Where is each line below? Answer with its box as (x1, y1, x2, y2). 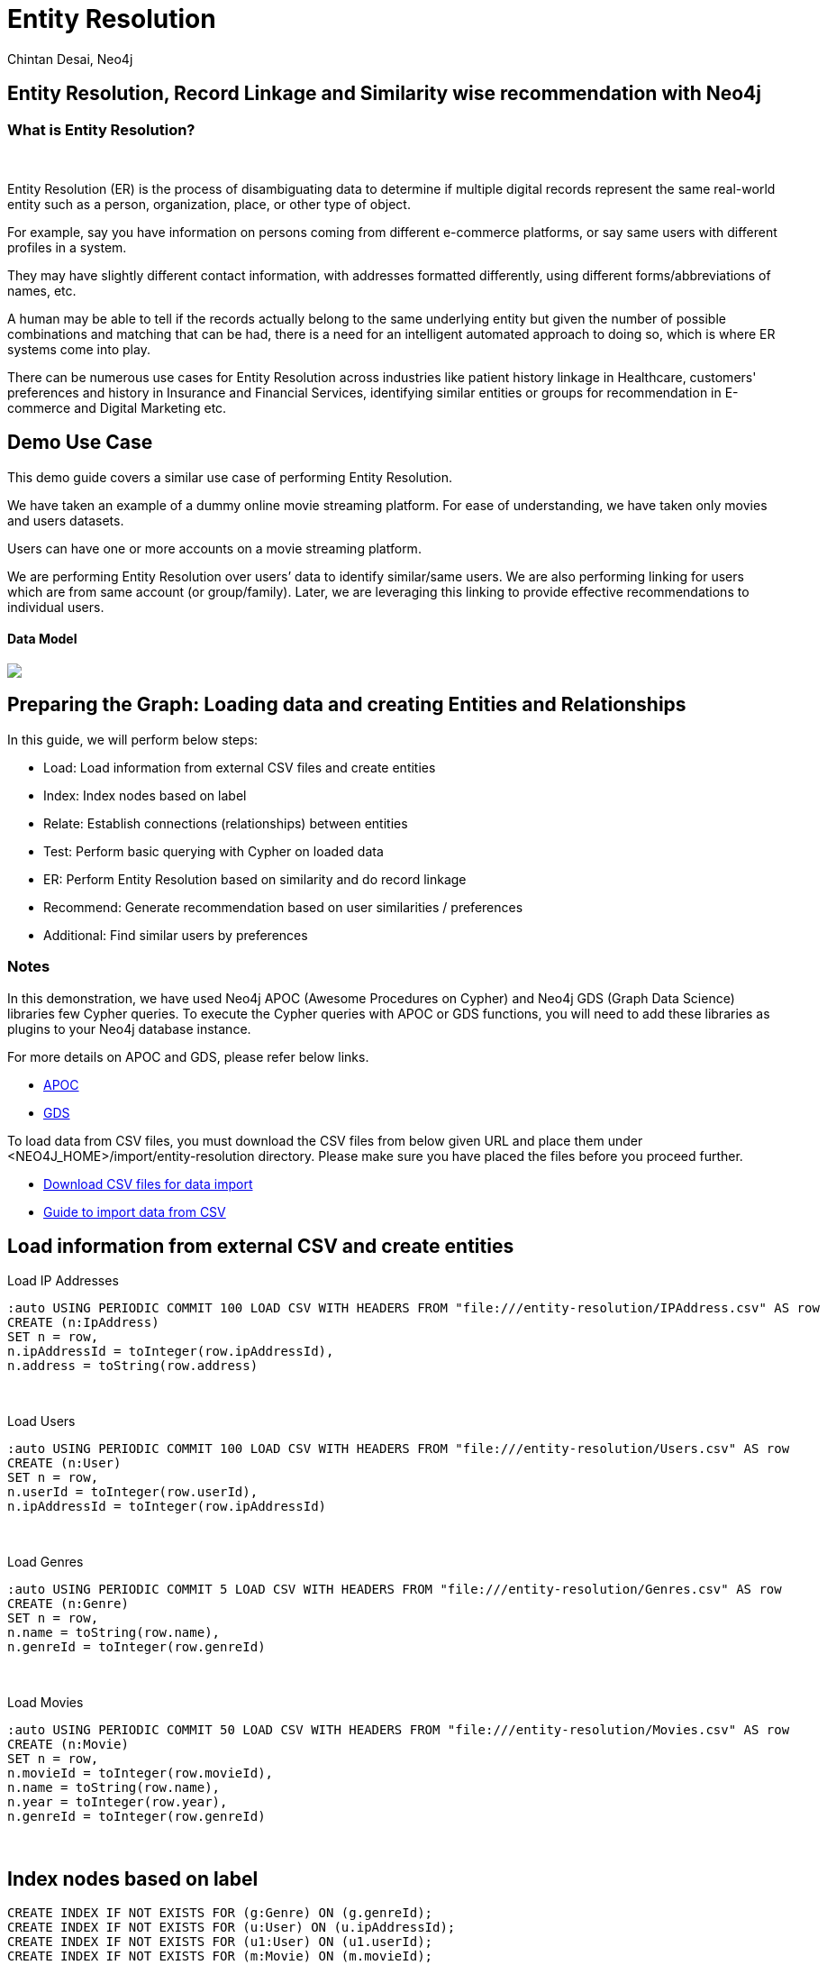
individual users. (7, 599, 105, 615)
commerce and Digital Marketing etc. (7, 399, 227, 416)
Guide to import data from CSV (43, 1203, 226, 1220)
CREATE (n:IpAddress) (7, 1315, 159, 1330)
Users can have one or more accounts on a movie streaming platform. (7, 540, 422, 556)
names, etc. (7, 282, 77, 298)
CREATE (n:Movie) (7, 1737, 129, 1752)
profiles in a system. (7, 239, 127, 255)
